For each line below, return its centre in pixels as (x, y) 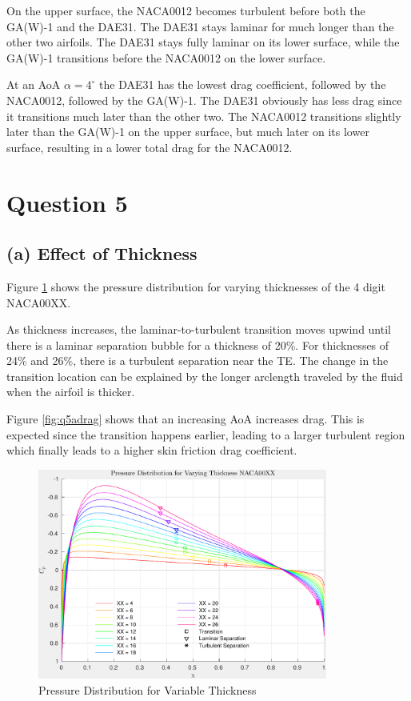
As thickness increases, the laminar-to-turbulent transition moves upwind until (199, 329)
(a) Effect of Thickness (102, 253)
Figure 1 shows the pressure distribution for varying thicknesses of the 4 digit (196, 286)
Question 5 (67, 202)
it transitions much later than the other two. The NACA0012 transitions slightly (204, 116)
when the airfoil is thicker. (71, 392)
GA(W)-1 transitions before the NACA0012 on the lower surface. (166, 57)
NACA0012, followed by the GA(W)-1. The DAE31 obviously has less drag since (204, 100)
